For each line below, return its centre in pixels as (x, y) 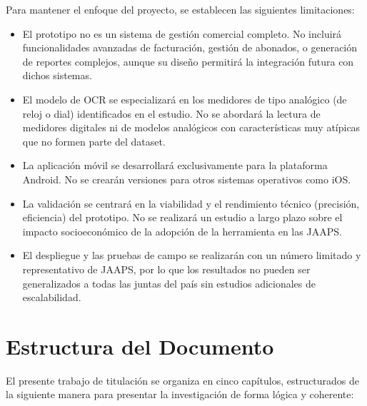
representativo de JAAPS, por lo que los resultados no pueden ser (166, 269)
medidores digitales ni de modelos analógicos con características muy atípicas (191, 127)
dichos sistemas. (57, 75)
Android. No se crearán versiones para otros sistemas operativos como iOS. (187, 179)
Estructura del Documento (140, 346)
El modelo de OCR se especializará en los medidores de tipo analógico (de (185, 99)
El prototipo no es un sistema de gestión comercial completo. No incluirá (182, 33)
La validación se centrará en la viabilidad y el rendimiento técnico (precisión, (191, 203)
